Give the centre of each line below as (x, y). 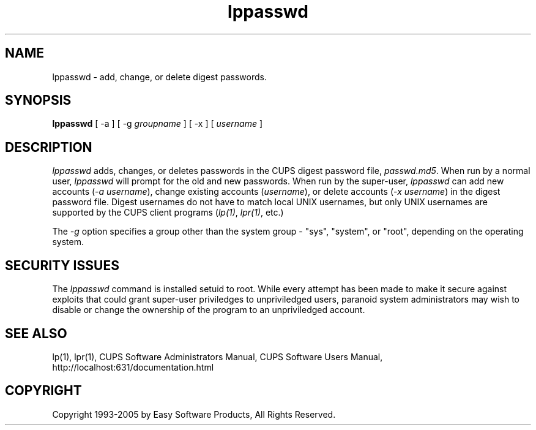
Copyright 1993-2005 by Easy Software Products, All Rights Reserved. (194, 414)
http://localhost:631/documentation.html (133, 367)
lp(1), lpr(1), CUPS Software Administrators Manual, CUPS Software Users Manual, (218, 356)
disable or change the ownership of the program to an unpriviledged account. (209, 310)
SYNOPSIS (38, 100)
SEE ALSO (36, 333)
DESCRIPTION (49, 147)
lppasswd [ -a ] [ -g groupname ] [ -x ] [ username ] (157, 124)
